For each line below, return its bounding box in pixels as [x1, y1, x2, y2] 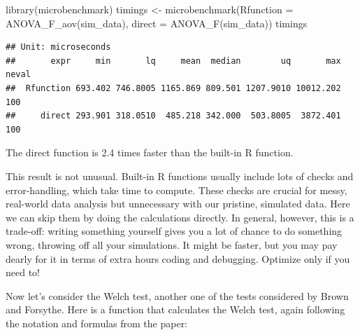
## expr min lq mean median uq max [6, 55, 341, 66]
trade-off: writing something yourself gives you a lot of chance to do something [6, 224, 343, 238]
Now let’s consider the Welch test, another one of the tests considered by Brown [6, 288, 349, 303]
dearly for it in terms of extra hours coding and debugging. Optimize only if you [6, 251, 350, 266]
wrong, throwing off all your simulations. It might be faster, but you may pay [6, 237, 338, 252]
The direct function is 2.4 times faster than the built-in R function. [6, 145, 294, 160]
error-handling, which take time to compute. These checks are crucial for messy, [6, 182, 347, 197]
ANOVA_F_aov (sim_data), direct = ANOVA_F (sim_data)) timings [6, 15, 308, 30]
